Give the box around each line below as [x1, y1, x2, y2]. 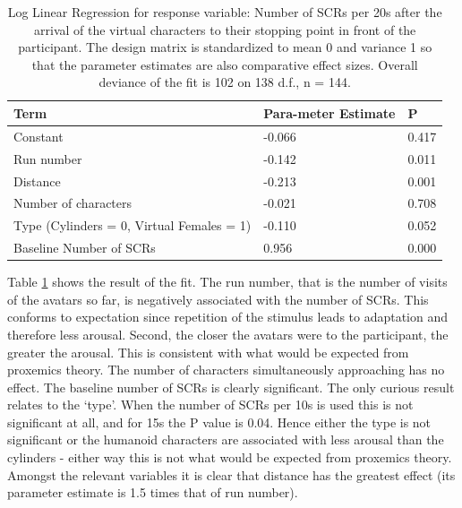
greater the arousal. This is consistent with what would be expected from [7, 342, 409, 361]
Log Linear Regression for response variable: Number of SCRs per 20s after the [7, 3, 442, 21]
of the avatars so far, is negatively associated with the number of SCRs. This [7, 289, 429, 308]
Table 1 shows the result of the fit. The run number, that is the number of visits [7, 272, 448, 291]
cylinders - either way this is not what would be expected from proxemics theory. [7, 448, 452, 467]
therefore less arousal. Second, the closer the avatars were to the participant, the [7, 324, 449, 343]
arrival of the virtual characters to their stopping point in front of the [34, 20, 416, 39]
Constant [13, 126, 64, 145]
